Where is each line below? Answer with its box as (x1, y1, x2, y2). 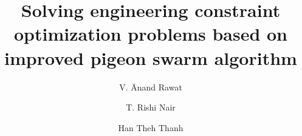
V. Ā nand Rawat (119, 80, 182, 93)
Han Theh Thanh (118, 121, 184, 134)
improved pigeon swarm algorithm (4, 45, 297, 70)
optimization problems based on (13, 21, 288, 46)
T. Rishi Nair (126, 101, 176, 114)
